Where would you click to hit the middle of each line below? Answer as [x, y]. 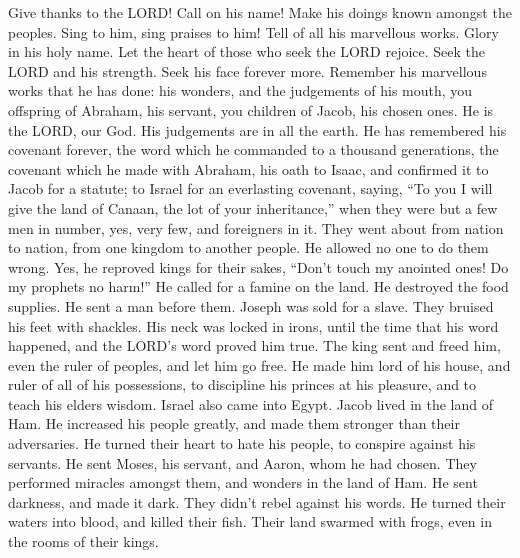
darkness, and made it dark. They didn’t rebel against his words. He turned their [257, 501]
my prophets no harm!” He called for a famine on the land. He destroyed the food [258, 286]
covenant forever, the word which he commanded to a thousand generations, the [253, 149]
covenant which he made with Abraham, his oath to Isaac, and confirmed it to [248, 168]
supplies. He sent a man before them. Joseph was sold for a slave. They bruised [251, 305]
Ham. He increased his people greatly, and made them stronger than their [234, 423]
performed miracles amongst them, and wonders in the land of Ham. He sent [243, 482]
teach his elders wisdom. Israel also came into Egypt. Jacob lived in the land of [250, 403]
